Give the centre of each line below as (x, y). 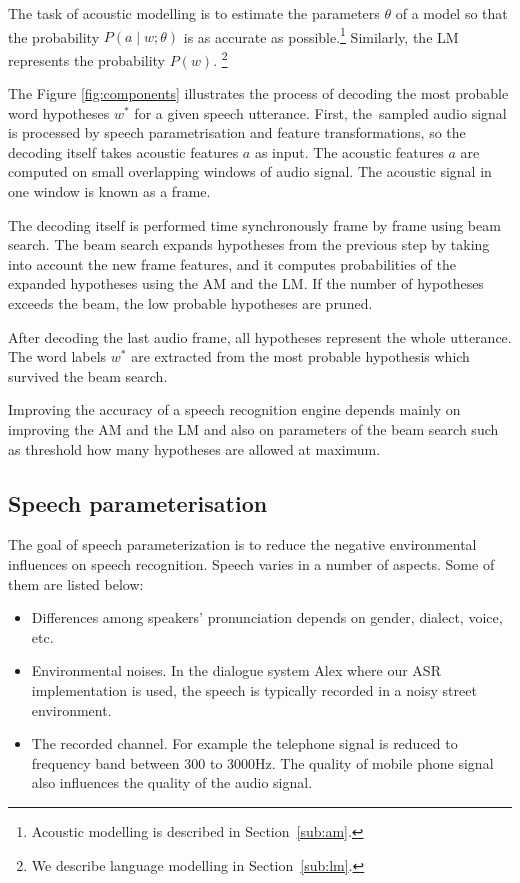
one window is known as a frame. (109, 191)
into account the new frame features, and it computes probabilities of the (232, 263)
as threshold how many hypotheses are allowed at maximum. (194, 448)
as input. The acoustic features (349, 151)
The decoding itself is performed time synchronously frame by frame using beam (254, 224)
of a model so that (451, 13)
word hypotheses (59, 112)
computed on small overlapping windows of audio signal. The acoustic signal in (250, 171)
